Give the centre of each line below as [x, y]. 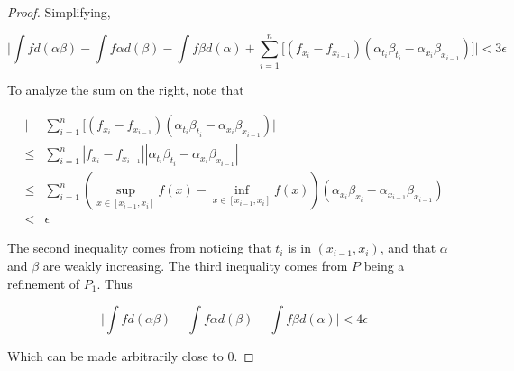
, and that [408, 248]
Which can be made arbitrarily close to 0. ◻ [131, 356]
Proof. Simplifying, [59, 12]
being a [384, 266]
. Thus [115, 283]
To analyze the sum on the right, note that [126, 89]
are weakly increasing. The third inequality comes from [195, 266]
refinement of [44, 283]
